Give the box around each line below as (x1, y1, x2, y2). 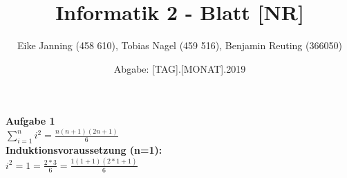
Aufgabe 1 (6, 114, 55, 128)
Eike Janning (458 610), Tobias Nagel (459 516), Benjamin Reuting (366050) (17, 38, 342, 53)
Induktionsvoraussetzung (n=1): (6, 143, 162, 157)
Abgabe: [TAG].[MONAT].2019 (113, 61, 246, 75)
